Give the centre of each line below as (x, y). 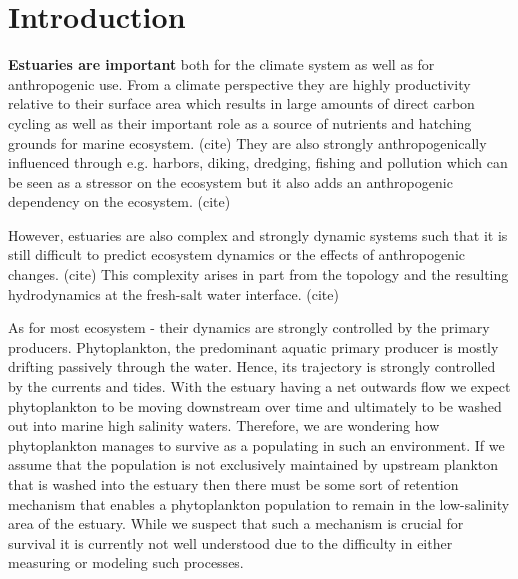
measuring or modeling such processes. (126, 562)
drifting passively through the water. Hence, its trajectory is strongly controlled (252, 366)
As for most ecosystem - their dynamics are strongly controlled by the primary (249, 327)
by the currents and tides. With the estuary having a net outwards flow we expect (259, 386)
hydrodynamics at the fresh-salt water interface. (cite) (173, 293)
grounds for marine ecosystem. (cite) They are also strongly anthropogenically (247, 142)
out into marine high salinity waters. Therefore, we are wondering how (224, 425)
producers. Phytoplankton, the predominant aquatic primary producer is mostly (253, 346)
